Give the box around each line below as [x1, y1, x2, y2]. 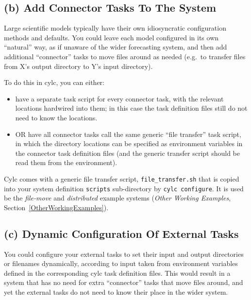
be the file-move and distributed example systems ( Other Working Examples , [4, 193, 231, 203]
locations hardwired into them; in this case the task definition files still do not [15, 103, 248, 113]
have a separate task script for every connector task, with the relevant [15, 93, 224, 103]
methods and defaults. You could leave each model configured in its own [4, 32, 219, 42]
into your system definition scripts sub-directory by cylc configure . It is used [4, 183, 244, 193]
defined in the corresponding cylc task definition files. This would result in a [4, 267, 231, 278]
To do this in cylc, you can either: [4, 77, 105, 87]
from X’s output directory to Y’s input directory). [4, 61, 153, 71]
